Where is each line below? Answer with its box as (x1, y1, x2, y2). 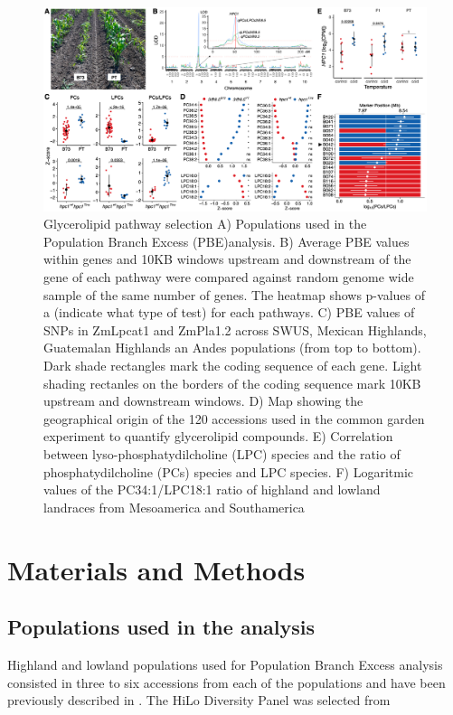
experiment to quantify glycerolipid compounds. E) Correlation (43, 427, 393, 446)
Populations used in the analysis (7, 613, 316, 641)
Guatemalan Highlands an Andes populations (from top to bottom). (43, 338, 421, 357)
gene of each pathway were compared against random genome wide (43, 268, 414, 287)
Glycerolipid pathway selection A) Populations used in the (43, 214, 367, 233)
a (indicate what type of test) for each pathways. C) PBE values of (43, 303, 415, 322)
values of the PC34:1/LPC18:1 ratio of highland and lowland (43, 480, 381, 499)
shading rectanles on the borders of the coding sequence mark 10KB (43, 373, 421, 392)
